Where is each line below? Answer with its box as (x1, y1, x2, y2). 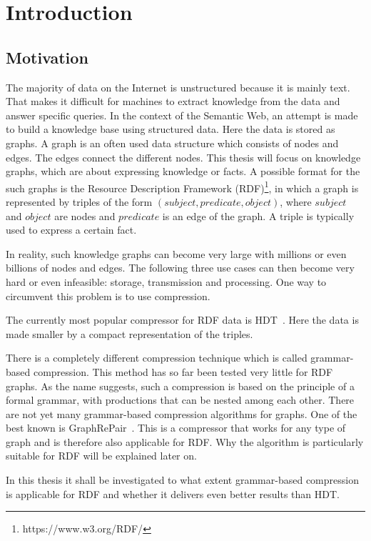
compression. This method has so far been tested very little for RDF (33, 364, 333, 379)
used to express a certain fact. (6, 222, 137, 237)
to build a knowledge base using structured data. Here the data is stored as (6, 121, 335, 137)
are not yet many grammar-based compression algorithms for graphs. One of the (6, 406, 357, 421)
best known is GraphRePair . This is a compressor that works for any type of (6, 420, 346, 435)
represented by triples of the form (6, 194, 153, 209)
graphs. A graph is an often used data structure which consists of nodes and (6, 135, 339, 150)
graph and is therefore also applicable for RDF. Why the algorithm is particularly (6, 434, 364, 449)
